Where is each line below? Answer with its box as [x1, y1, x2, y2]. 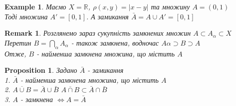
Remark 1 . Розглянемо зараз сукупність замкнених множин [4, 28, 191, 38]
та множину [151, 1, 190, 11]
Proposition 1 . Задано [4, 65, 77, 75]
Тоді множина [4, 11, 48, 21]
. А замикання [86, 11, 129, 21]
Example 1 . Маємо [4, 1, 66, 11]
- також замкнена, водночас [71, 37, 159, 48]
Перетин [4, 37, 31, 48]
